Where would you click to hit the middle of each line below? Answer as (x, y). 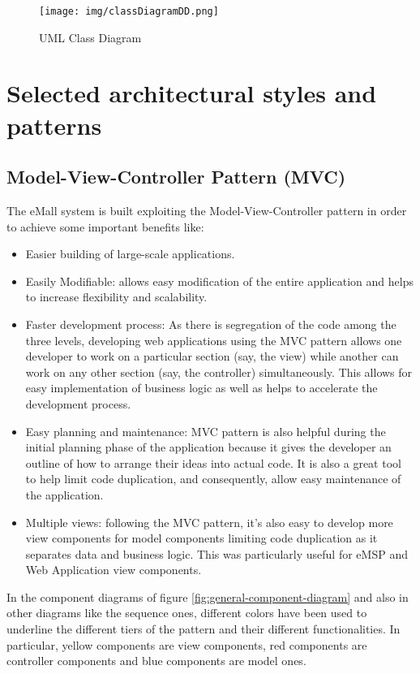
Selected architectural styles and (192, 93)
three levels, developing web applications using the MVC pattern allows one (214, 340)
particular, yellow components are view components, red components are (187, 644)
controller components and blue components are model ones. (156, 661)
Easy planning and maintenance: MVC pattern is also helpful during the (206, 431)
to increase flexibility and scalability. (116, 297)
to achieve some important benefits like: (105, 226)
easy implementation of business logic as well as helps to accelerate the (201, 388)
